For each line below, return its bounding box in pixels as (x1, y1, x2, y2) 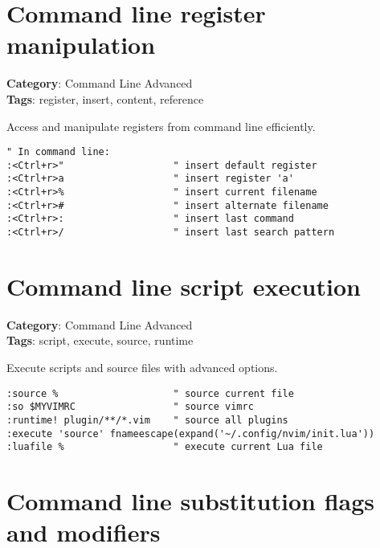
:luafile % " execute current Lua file (6, 441, 323, 453)
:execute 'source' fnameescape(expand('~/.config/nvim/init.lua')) (6, 427, 375, 440)
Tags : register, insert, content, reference (6, 90, 204, 107)
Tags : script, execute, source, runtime (6, 332, 194, 349)
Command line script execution (6, 269, 361, 302)
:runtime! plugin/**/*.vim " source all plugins (6, 414, 288, 426)
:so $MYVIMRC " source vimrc (6, 401, 254, 413)
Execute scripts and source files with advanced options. (6, 359, 278, 375)
